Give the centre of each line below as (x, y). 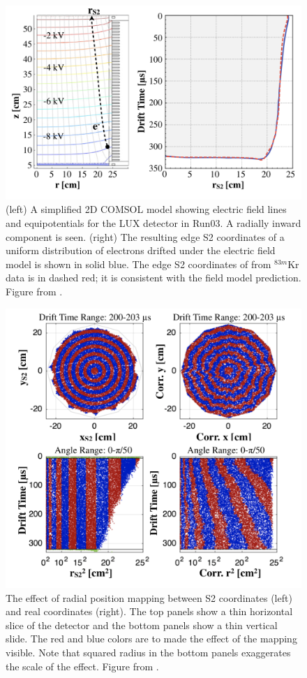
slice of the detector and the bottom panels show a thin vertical (142, 625)
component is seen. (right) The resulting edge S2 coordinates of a (145, 236)
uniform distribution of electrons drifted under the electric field (141, 250)
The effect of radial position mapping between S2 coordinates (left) (149, 597)
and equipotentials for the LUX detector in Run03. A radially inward (153, 223)
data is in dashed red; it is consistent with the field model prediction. (153, 278)
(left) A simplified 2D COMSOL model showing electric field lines (146, 209)
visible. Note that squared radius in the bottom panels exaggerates (148, 652)
